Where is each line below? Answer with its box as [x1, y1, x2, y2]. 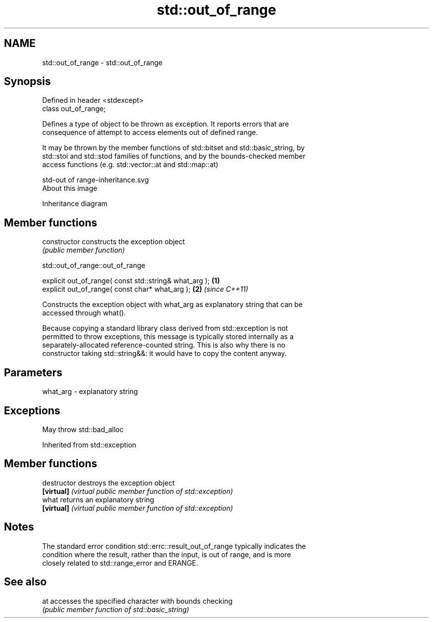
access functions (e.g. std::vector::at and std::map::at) [42, 160, 218, 169]
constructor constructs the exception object [42, 237, 185, 246]
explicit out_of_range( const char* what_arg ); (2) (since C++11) [42, 285, 249, 294]
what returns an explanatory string [42, 495, 154, 504]
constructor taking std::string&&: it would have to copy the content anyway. [42, 349, 287, 358]
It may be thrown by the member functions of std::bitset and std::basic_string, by [42, 143, 305, 152]
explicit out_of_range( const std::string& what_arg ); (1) [42, 276, 220, 285]
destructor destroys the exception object [42, 478, 175, 487]
